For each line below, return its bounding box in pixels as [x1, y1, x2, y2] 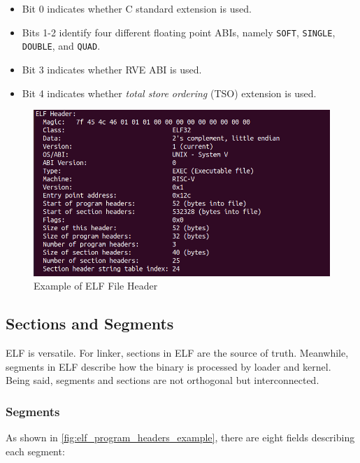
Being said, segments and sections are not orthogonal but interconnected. [6, 373, 319, 387]
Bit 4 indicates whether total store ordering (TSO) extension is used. [22, 85, 317, 100]
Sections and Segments [6, 313, 174, 334]
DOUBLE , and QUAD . [22, 38, 101, 53]
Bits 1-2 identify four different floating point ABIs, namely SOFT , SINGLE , [22, 24, 336, 39]
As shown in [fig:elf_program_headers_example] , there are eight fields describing [6, 430, 355, 445]
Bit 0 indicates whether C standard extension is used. [22, 1, 252, 15]
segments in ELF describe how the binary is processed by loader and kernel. [6, 359, 331, 373]
